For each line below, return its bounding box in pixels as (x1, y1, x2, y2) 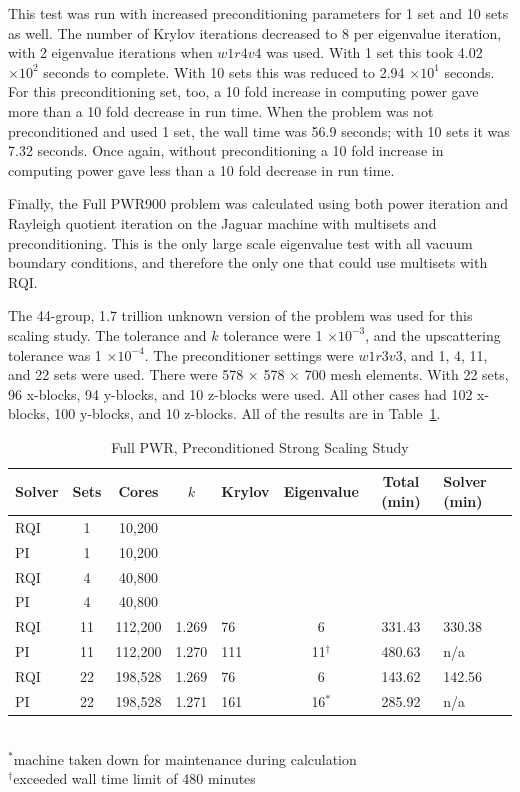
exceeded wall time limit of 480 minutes (13, 768, 256, 789)
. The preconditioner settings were (144, 344, 354, 365)
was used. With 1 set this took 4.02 (266, 42, 483, 63)
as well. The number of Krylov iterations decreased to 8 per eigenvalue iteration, (8, 22, 502, 43)
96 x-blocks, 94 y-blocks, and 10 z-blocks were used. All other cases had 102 (8, 383, 473, 404)
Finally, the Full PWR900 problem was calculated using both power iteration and (8, 193, 509, 214)
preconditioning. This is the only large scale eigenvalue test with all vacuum (8, 232, 473, 253)
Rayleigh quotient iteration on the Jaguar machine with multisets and (8, 212, 437, 233)
